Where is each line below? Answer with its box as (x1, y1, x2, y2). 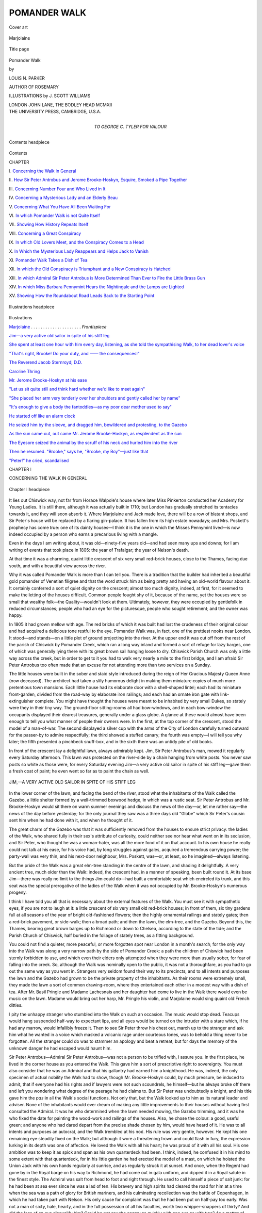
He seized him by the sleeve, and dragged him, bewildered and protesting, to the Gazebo (9, 422, 187, 427)
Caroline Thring (9, 368, 40, 374)
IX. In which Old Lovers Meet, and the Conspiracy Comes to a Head (9, 239, 144, 245)
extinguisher (9, 698, 34, 704)
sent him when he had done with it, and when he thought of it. (9, 818, 133, 823)
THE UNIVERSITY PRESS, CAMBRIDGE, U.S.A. (9, 109, 101, 115)
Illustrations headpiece (9, 304, 55, 310)
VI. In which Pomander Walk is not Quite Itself (9, 213, 100, 218)
